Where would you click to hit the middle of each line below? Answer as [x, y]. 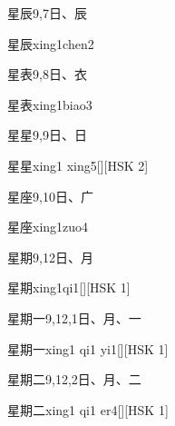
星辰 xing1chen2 [51, 43]
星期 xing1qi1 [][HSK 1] [69, 287]
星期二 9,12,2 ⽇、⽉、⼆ [74, 379]
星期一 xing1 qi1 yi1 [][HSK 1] [88, 348]
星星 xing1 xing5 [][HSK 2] [78, 165]
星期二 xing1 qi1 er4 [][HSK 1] [88, 409]
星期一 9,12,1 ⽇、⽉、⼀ [74, 317]
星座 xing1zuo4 [48, 227]
